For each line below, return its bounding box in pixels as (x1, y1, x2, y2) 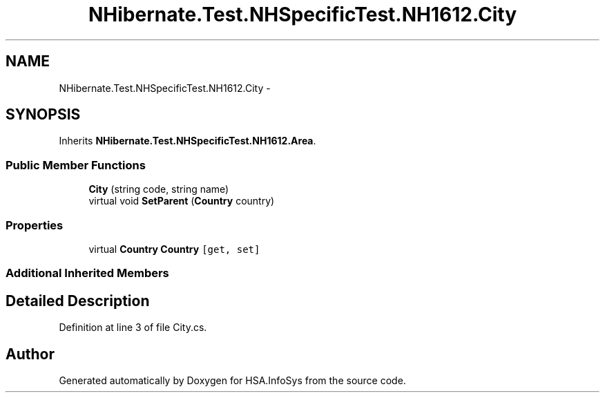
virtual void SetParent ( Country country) (88, 195, 275, 207)
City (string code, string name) (88, 183, 229, 196)
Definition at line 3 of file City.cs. (59, 321, 207, 334)
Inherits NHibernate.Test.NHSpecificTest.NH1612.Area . (59, 135, 316, 147)
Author (6, 345, 55, 363)
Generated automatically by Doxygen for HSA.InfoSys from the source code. (59, 375, 406, 386)
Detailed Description (6, 292, 150, 310)
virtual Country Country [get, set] (88, 243, 260, 255)
